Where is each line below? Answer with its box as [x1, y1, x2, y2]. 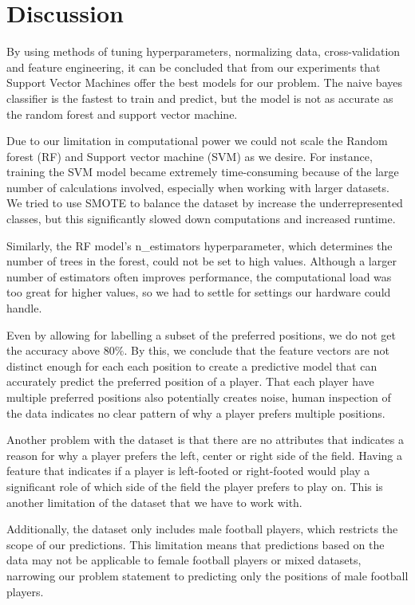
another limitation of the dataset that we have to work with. [6, 493, 302, 510]
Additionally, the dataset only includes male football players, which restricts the [6, 521, 398, 537]
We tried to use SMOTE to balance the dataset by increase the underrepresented [6, 194, 403, 211]
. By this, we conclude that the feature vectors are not [124, 342, 389, 359]
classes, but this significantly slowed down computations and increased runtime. [6, 210, 396, 227]
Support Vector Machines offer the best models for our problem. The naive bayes [6, 74, 402, 91]
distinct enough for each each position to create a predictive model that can [6, 357, 377, 374]
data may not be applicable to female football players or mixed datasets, [6, 552, 362, 568]
